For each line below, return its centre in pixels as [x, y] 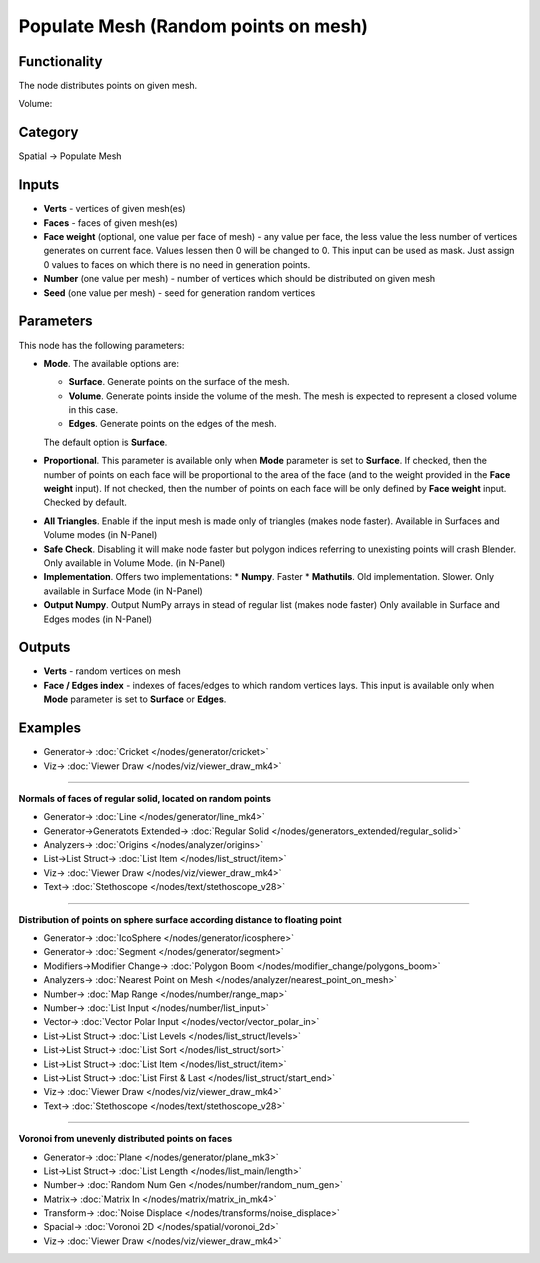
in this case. [93, 410]
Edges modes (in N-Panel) [98, 619]
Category [48, 132]
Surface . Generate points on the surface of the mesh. [179, 382]
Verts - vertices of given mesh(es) [114, 209]
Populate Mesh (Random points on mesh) [193, 26]
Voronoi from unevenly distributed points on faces [125, 1139]
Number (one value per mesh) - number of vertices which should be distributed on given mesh [239, 279]
